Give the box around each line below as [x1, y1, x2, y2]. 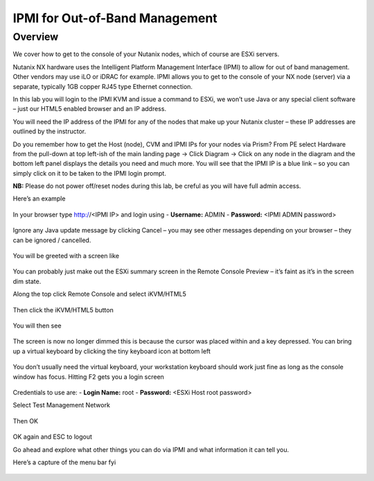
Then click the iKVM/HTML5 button [12, 305, 114, 314]
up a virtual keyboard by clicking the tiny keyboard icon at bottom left [12, 347, 211, 355]
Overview [12, 31, 59, 43]
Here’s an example [12, 194, 66, 203]
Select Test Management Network [12, 401, 111, 410]
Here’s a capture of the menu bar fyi [12, 458, 116, 466]
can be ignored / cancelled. [12, 236, 91, 244]
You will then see [12, 321, 62, 330]
